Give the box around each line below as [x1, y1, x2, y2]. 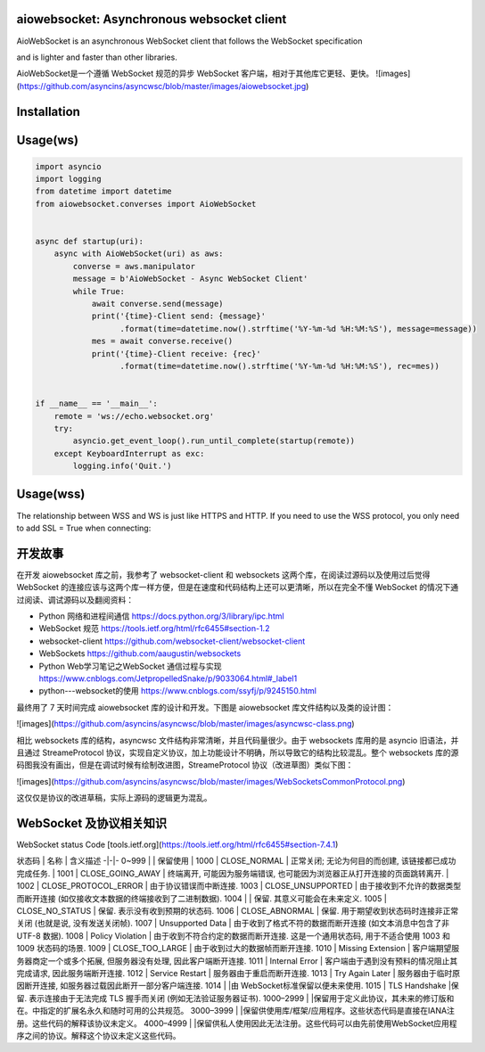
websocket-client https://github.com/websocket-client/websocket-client [38, 636, 306, 646]
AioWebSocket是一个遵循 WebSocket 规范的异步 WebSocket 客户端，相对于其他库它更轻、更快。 [16, 68, 374, 79]
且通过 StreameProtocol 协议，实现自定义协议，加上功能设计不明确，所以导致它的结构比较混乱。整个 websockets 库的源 [16, 747, 459, 758]
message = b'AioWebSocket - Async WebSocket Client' [72, 274, 308, 284]
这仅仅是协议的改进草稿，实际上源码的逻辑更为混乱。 [16, 793, 212, 803]
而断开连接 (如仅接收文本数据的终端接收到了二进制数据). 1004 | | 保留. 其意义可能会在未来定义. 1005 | [16, 892, 387, 904]
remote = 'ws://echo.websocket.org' [53, 411, 214, 421]
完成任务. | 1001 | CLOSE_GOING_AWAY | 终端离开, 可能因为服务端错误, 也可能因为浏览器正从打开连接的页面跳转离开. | [16, 867, 449, 878]
